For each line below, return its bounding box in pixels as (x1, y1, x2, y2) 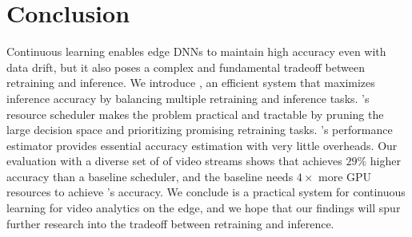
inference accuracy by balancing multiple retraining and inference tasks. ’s (6, 89, 370, 106)
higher (370, 152, 401, 169)
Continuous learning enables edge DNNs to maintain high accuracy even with (6, 43, 386, 60)
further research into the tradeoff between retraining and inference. (6, 215, 334, 231)
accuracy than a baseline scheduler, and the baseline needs (6, 168, 294, 184)
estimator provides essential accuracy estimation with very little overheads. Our (6, 136, 398, 153)
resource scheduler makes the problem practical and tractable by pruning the (6, 105, 384, 122)
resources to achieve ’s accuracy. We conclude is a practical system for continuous (6, 184, 406, 200)
